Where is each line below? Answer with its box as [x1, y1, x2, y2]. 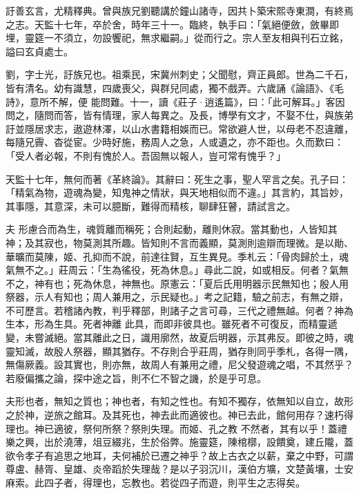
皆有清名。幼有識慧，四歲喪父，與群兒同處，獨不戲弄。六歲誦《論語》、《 [6, 80, 334, 95]
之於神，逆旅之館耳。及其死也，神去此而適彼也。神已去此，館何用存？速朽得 [6, 408, 353, 422]
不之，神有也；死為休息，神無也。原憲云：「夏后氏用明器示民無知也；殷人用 [6, 276, 349, 290]
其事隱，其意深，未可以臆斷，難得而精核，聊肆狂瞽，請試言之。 [6, 198, 295, 213]
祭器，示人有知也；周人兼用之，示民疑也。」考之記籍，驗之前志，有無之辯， [6, 289, 349, 304]
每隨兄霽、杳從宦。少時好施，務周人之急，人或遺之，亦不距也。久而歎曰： [6, 135, 344, 149]
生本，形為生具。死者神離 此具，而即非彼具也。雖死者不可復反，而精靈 [6, 316, 328, 331]
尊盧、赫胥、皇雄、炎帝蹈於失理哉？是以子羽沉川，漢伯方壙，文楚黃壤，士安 [6, 462, 353, 476]
